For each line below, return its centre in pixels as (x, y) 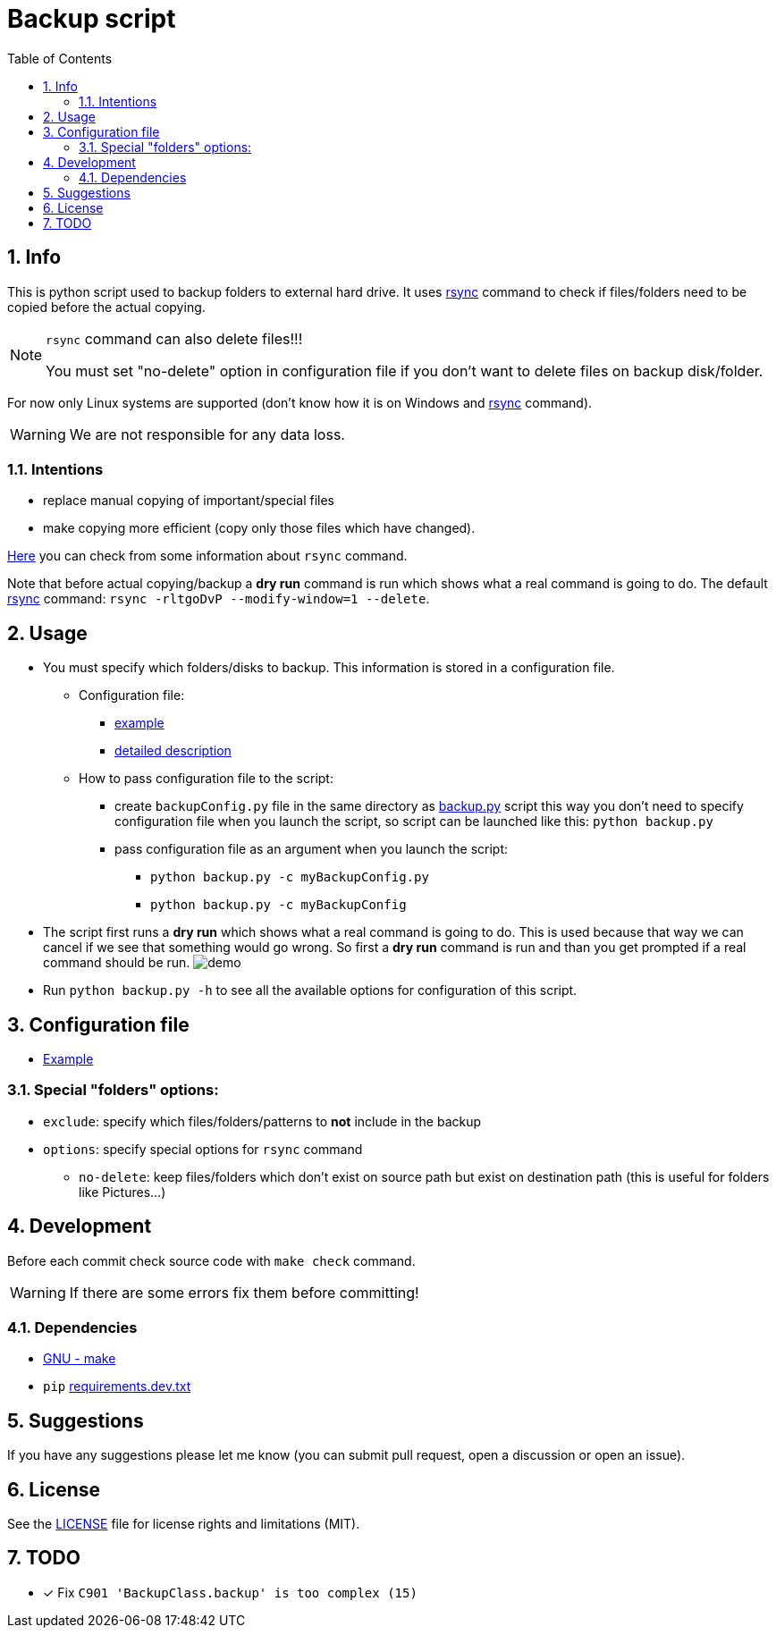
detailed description (173, 751)
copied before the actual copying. (106, 307)
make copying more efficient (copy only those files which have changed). (259, 528)
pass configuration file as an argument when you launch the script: (312, 849)
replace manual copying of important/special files (189, 501)
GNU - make (80, 1359)
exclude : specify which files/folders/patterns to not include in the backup (262, 1121)
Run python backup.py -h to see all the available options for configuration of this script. (310, 990)
